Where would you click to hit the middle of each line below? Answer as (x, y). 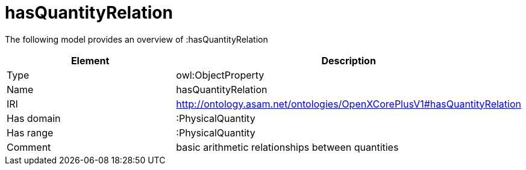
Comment (29, 147)
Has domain (34, 118)
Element (90, 60)
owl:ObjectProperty (220, 75)
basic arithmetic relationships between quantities (287, 147)
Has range (30, 132)
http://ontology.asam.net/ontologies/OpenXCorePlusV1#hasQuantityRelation (349, 104)
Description (349, 60)
